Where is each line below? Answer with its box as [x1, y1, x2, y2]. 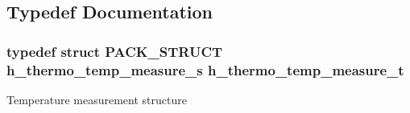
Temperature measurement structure [6, 91, 187, 107]
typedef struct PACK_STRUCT [6, 41, 223, 61]
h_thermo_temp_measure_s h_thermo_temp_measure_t [6, 59, 404, 79]
